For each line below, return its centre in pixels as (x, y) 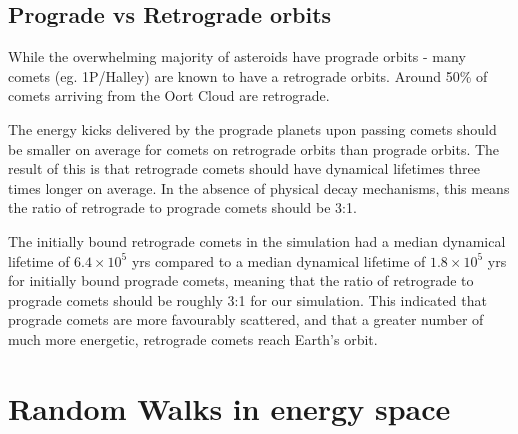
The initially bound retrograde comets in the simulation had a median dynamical (257, 240)
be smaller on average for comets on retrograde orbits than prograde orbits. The (254, 148)
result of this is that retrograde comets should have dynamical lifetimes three (244, 168)
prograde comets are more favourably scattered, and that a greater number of (246, 319)
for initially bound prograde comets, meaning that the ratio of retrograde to (241, 280)
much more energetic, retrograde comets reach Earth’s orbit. (193, 338)
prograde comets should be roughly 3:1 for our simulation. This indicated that (247, 299)
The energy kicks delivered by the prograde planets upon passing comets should (252, 128)
